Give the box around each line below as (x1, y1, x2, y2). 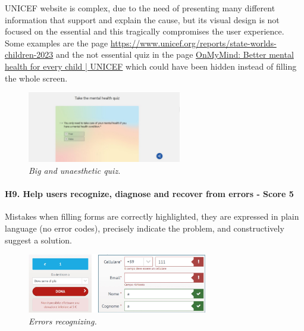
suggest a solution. (5, 233, 73, 246)
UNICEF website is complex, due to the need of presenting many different (5, 2, 275, 14)
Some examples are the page (5, 36, 108, 49)
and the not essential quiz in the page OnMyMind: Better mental (55, 48, 294, 61)
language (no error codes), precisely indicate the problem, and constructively (5, 221, 284, 234)
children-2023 (5, 48, 54, 61)
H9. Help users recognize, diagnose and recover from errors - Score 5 (5, 188, 294, 200)
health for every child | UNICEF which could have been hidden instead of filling (5, 60, 297, 72)
